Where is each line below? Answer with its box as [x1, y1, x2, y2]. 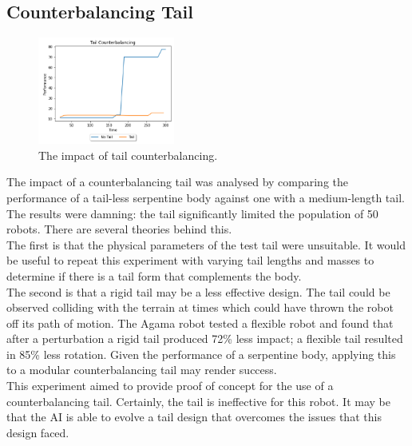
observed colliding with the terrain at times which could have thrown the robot [6, 299, 394, 316]
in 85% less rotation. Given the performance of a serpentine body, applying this [6, 345, 396, 362]
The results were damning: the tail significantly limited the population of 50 [6, 205, 378, 221]
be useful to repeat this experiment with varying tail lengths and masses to [6, 252, 374, 269]
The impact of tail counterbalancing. [38, 146, 218, 163]
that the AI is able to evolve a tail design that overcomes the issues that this [6, 408, 382, 425]
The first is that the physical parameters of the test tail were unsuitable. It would [6, 236, 406, 253]
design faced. [6, 424, 69, 440]
